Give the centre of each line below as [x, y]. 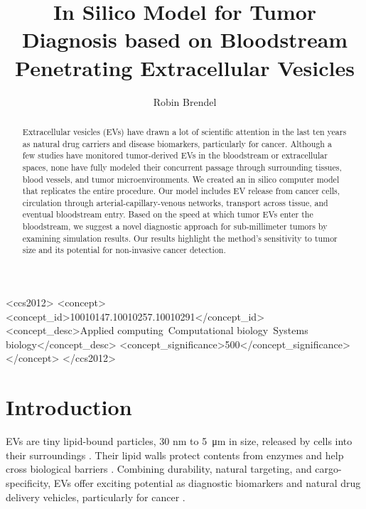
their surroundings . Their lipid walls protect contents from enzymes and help [175, 455]
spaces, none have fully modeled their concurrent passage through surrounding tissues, [182, 167]
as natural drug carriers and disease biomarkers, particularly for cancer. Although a [177, 143]
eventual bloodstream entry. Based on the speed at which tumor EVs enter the [168, 214]
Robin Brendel [185, 101]
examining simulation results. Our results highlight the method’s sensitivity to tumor [180, 238]
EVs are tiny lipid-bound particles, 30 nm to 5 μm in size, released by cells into [179, 441]
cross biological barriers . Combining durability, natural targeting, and [159, 469]
